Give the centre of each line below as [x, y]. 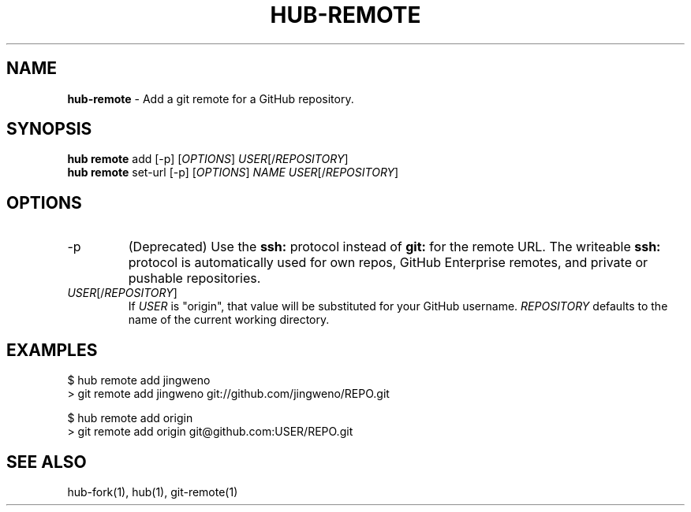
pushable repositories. [194, 278]
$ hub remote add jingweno [139, 380]
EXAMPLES [52, 350]
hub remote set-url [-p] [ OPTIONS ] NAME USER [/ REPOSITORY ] [233, 173]
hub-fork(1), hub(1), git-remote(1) [153, 492]
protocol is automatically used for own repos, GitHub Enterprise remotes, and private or [388, 263]
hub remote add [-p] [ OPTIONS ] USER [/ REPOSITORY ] [208, 159]
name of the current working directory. [229, 320]
